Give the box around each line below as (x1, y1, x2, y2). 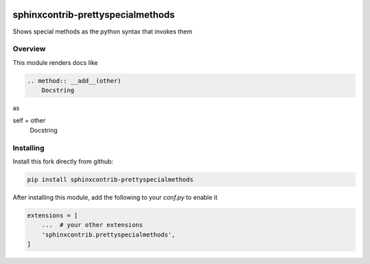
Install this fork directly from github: (12, 157, 114, 166)
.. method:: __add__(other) (27, 77, 121, 85)
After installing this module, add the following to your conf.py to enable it (12, 193, 218, 201)
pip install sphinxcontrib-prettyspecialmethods (27, 175, 194, 183)
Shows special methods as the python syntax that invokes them (12, 27, 193, 36)
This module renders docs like (12, 58, 99, 66)
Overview (12, 44, 46, 54)
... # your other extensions (41, 221, 143, 229)
